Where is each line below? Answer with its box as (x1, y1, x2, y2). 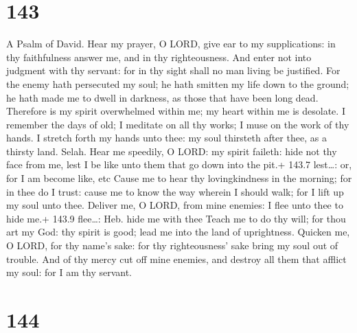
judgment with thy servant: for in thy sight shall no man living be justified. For (6, 63, 341, 78)
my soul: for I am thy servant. (6, 265, 132, 279)
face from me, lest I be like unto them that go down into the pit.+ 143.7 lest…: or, (6, 157, 352, 172)
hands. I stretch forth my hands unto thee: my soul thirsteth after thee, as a (6, 130, 327, 145)
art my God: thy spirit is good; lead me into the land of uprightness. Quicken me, (6, 225, 350, 239)
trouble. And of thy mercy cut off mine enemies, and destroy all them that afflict (6, 251, 347, 266)
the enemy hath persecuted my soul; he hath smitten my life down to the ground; (6, 76, 349, 91)
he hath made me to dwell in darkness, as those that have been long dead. (6, 90, 319, 104)
